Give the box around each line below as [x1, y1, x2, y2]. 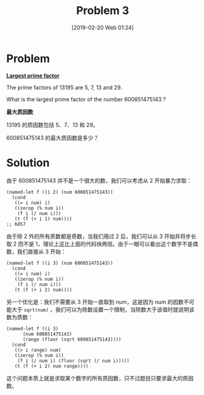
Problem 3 [76, 4, 129, 18]
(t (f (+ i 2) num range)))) [14, 363, 89, 369]
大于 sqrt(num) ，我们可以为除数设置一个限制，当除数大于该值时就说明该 [11, 306, 195, 313]
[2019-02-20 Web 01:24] [71, 24, 134, 31]
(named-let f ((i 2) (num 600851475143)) [6, 189, 114, 195]
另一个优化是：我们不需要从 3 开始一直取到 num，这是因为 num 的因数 [6, 298, 184, 305]
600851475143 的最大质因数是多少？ [6, 134, 99, 141]
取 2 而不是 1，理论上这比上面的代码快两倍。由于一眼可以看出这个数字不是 [6, 240, 194, 247]
